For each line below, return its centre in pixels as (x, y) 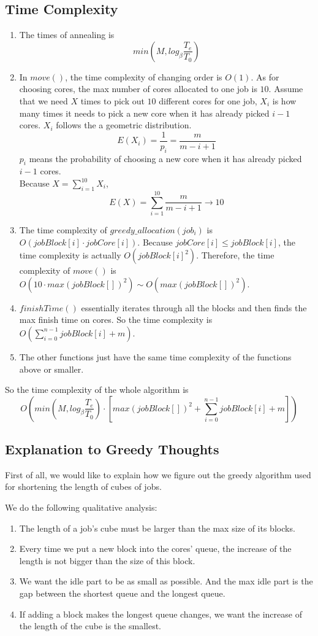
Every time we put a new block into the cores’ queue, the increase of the (155, 549)
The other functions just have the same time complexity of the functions (155, 356)
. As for (265, 76)
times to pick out (112, 100)
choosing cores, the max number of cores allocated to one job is (138, 89)
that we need (44, 100)
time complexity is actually (70, 255)
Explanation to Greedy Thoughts (112, 449)
